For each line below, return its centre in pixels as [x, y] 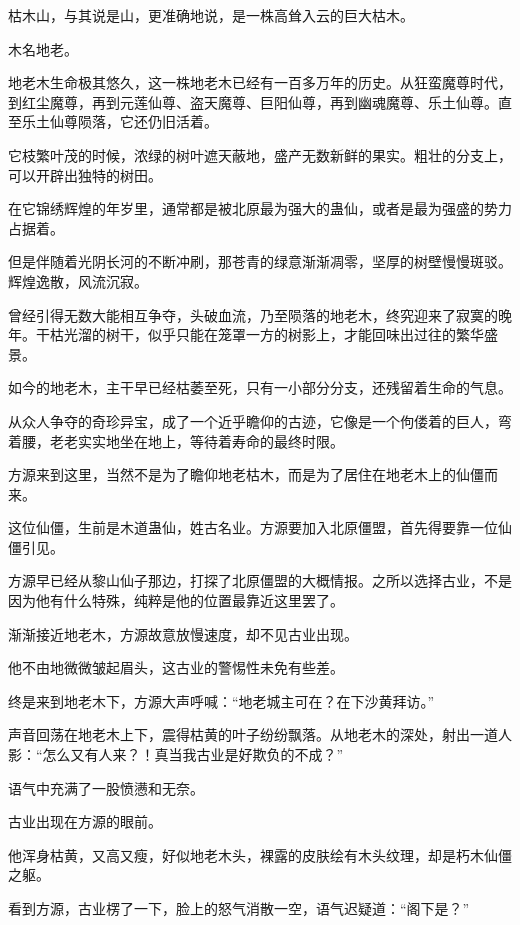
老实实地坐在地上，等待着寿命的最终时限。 [203, 440]
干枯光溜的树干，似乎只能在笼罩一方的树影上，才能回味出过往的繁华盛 [266, 334]
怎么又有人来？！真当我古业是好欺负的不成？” [193, 754]
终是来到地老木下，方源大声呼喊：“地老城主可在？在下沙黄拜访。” [221, 700]
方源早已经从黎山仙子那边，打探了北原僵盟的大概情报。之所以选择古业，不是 [260, 580]
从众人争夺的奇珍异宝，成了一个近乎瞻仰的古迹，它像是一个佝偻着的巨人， [253, 420]
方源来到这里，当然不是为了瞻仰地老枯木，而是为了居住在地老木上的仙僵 [246, 474]
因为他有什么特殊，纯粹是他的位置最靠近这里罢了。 [176, 600]
